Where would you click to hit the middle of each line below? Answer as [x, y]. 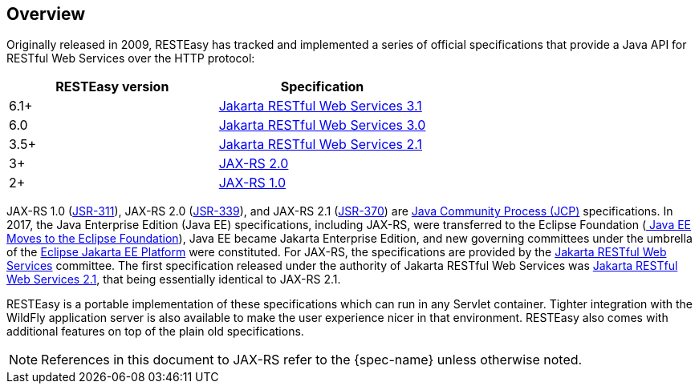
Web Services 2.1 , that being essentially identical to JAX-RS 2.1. [174, 279]
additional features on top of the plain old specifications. [155, 332]
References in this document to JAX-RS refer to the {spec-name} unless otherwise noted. [312, 360]
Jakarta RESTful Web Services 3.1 [320, 106]
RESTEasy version [112, 87]
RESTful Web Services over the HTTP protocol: [131, 58]
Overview [46, 14]
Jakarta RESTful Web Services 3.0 [322, 125]
